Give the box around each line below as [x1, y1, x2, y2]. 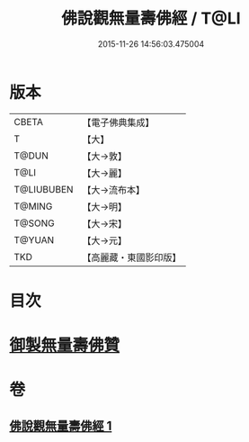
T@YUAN [13, 233, 55, 246]
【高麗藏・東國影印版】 [82, 251, 182, 264]
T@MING [13, 200, 53, 212]
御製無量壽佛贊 [9, 335, 120, 356]
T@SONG [13, 217, 56, 230]
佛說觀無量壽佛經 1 [9, 418, 112, 433]
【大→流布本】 [82, 184, 146, 196]
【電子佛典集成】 [82, 116, 155, 129]
